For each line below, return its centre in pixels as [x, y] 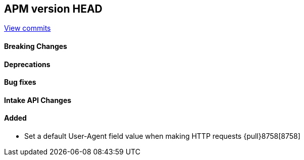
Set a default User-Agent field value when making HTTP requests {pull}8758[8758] [162, 136]
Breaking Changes [36, 46]
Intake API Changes [38, 100]
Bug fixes [20, 82]
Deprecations [27, 64]
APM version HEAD [53, 9]
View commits [28, 28]
